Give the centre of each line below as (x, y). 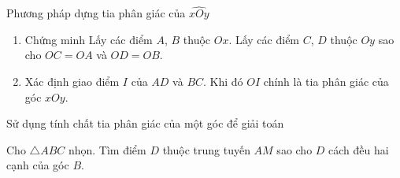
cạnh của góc (38, 165)
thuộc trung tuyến (206, 149)
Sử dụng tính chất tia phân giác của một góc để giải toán (145, 123)
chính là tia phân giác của (326, 81)
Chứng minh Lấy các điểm (89, 39)
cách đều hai (359, 149)
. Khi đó (223, 81)
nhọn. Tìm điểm (107, 149)
